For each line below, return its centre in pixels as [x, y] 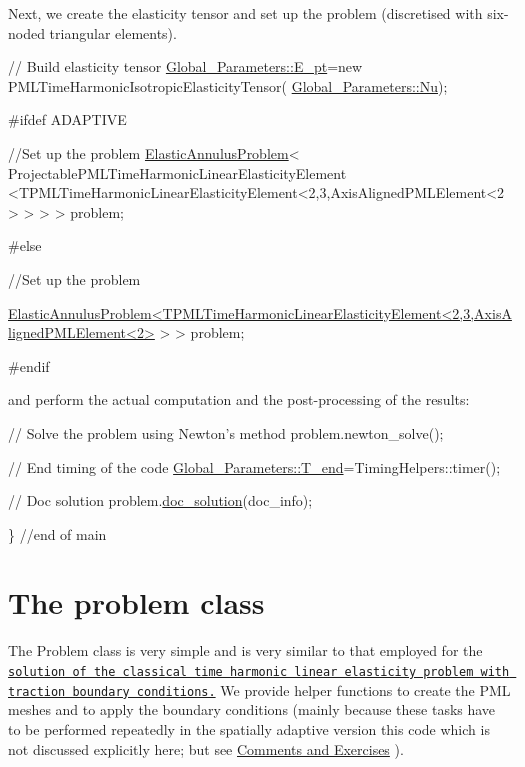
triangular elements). [113, 32]
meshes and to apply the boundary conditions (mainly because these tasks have [252, 709]
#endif [29, 365]
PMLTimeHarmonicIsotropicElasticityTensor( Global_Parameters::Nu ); [228, 85]
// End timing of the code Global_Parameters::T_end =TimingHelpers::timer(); [254, 466]
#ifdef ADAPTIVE [67, 119]
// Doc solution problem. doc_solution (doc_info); [160, 500]
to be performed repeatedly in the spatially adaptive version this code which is [249, 728]
